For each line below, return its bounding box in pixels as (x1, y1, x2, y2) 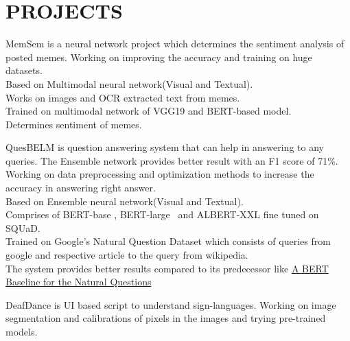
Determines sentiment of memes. (5, 117, 142, 131)
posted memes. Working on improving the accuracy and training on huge (5, 49, 312, 64)
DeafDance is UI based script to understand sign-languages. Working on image (5, 297, 336, 311)
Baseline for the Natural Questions (5, 274, 152, 289)
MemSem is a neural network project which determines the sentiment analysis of (5, 36, 345, 51)
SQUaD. (5, 220, 40, 235)
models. (5, 325, 38, 338)
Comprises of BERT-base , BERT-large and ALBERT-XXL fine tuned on (5, 207, 319, 222)
